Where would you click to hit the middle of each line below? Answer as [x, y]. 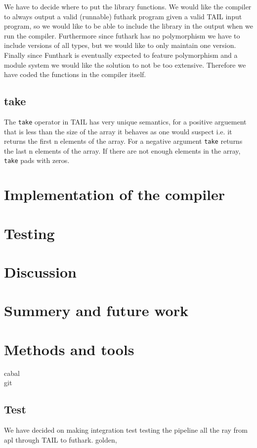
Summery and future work [96, 310]
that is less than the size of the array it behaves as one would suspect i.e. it [118, 131]
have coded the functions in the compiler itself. [75, 74]
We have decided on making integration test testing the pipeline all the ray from [126, 430]
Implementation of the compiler [115, 194]
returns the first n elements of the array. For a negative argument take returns [123, 141]
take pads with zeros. [37, 160]
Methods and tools [69, 349]
